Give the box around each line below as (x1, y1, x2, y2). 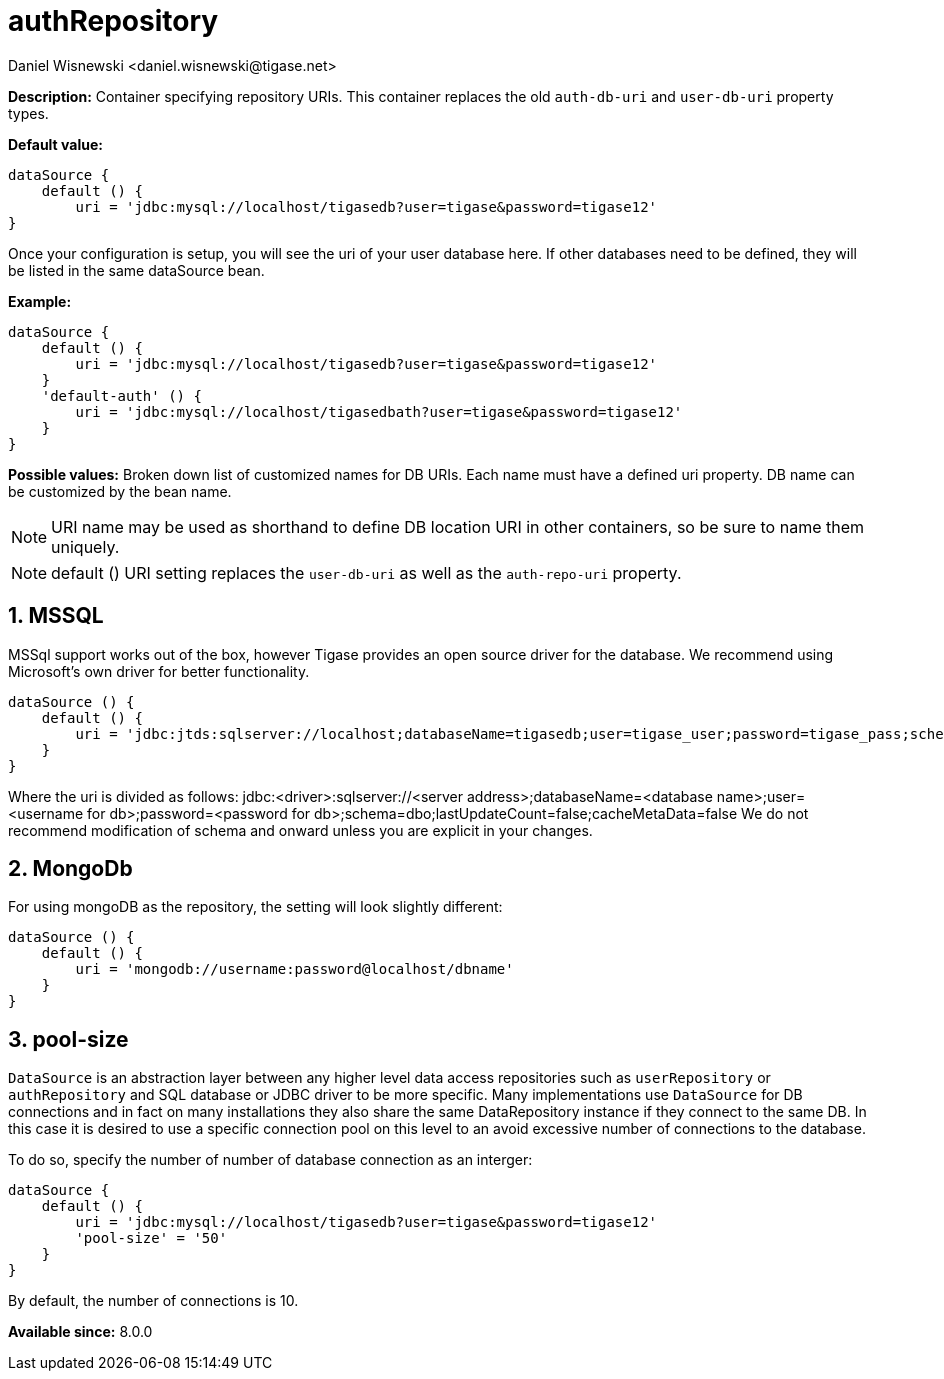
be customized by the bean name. (8, 482, 232, 500)
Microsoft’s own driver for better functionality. (8, 662, 310, 680)
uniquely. (51, 536, 120, 557)
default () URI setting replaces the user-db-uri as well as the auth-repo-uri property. (51, 562, 682, 583)
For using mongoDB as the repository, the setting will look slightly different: (8, 898, 503, 916)
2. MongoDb (8, 856, 133, 882)
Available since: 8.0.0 (8, 1323, 153, 1341)
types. (8, 104, 49, 122)
